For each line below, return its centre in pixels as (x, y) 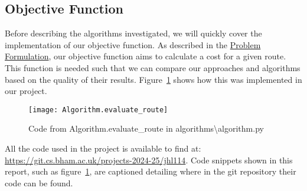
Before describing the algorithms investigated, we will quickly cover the (133, 33)
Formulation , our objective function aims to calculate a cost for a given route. (146, 56)
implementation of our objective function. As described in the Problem (133, 44)
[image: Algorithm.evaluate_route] (98, 110)
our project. (26, 91)
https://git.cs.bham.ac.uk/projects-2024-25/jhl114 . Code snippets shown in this (149, 160)
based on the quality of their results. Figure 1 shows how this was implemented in (153, 79)
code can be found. (39, 182)
